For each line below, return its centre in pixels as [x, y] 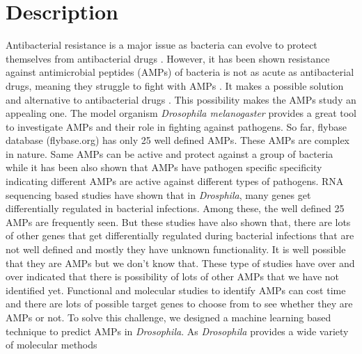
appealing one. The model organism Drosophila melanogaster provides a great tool [181, 113]
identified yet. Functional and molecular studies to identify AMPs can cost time [176, 290]
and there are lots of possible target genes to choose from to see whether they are [179, 304]
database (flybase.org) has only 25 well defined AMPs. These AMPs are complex [178, 140]
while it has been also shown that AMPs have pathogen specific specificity [164, 167]
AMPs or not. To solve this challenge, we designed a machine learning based [168, 317]
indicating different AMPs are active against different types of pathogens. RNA [175, 181]
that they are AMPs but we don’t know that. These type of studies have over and [180, 263]
